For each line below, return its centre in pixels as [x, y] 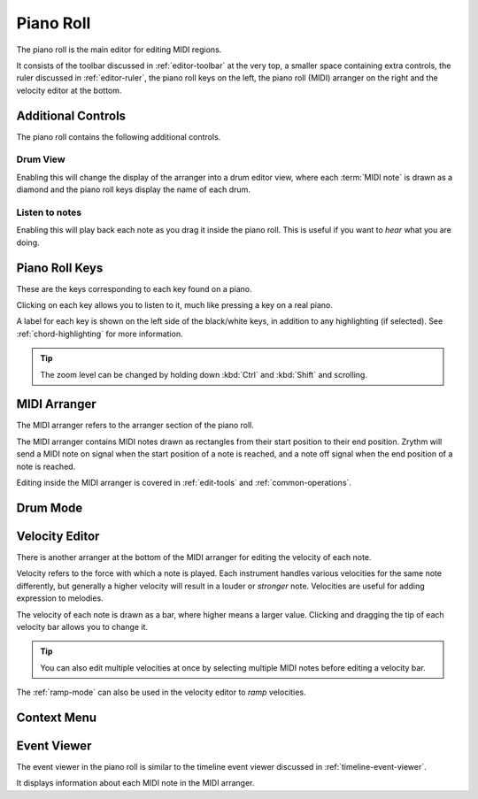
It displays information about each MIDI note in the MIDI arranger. [135, 783]
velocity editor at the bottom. [69, 90]
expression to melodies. [60, 598]
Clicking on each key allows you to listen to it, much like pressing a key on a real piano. [175, 304]
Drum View [41, 159]
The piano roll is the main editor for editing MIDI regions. [119, 50]
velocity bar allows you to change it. [82, 626]
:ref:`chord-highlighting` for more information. [100, 334]
